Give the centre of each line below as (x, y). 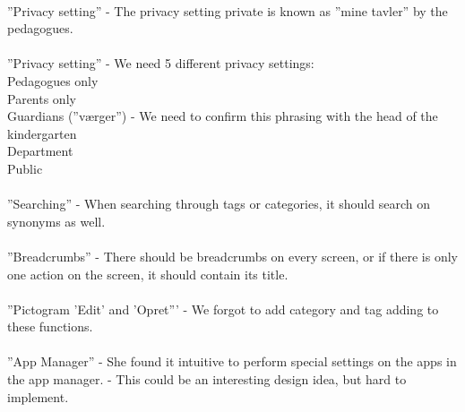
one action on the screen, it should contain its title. (148, 274)
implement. (38, 396)
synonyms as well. (56, 221)
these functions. (50, 326)
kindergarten (42, 133)
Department (40, 151)
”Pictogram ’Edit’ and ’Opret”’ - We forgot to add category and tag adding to (223, 309)
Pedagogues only (53, 80)
